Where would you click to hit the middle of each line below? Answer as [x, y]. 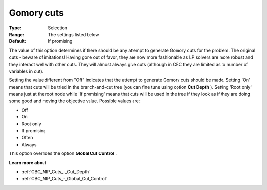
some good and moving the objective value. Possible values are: [75, 101]
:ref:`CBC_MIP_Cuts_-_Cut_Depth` [56, 171]
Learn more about [28, 162]
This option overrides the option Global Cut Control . [63, 153]
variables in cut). [26, 71]
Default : [18, 41]
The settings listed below [74, 34]
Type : [15, 28]
